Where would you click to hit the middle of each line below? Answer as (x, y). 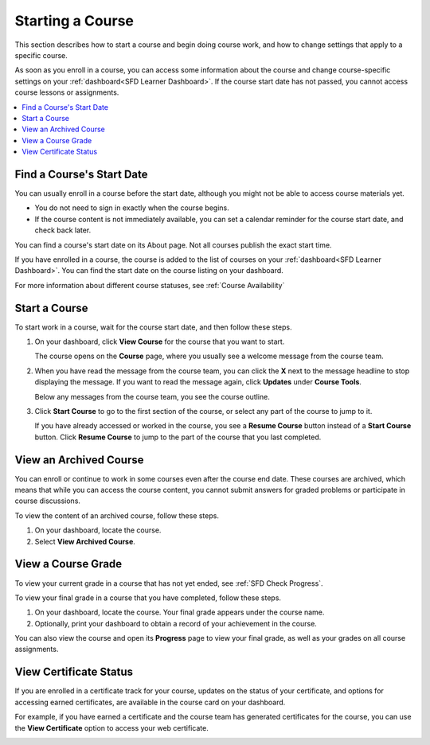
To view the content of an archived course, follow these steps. (117, 515)
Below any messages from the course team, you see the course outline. (152, 396)
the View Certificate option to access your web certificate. (111, 727)
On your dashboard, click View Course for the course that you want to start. (160, 341)
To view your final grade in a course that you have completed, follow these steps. (148, 598)
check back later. (63, 230)
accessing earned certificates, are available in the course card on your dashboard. (150, 702)
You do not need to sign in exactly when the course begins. (132, 208)
